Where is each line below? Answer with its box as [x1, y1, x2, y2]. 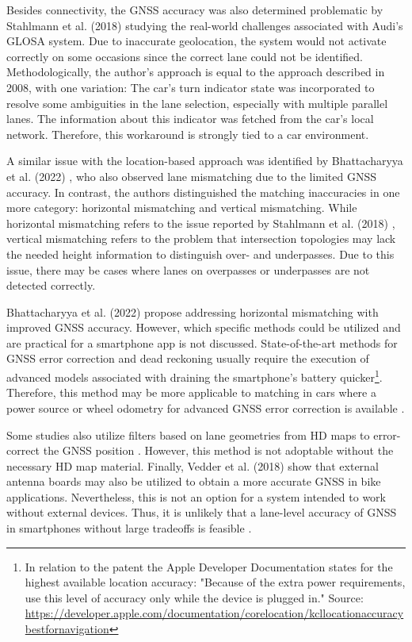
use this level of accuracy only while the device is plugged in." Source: [25, 589, 364, 605]
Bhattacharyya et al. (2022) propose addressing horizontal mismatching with [6, 303, 379, 320]
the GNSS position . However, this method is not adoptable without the [43, 442, 394, 459]
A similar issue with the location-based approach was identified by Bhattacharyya [6, 152, 403, 169]
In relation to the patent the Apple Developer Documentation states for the [25, 558, 393, 575]
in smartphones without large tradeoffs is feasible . [6, 520, 252, 536]
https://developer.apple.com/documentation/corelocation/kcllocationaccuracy [25, 605, 404, 621]
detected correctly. [6, 277, 96, 294]
